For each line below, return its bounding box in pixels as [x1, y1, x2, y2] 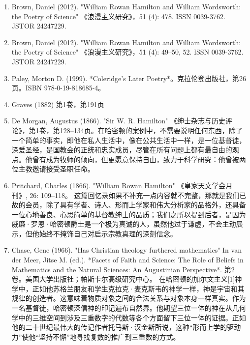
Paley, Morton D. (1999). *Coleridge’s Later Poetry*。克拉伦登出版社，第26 [11, 73, 247, 83]
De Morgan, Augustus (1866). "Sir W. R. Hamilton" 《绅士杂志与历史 [11, 115, 226, 126]
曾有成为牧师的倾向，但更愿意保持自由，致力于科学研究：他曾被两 [32, 154, 246, 164]
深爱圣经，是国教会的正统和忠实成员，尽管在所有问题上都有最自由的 [11, 144, 232, 155]
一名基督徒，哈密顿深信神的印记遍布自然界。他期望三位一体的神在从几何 [11, 303, 246, 313]
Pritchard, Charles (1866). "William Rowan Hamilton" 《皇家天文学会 [11, 180, 226, 190]
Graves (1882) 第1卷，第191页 [11, 99, 104, 109]
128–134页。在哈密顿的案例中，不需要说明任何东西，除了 [60, 125, 243, 135]
